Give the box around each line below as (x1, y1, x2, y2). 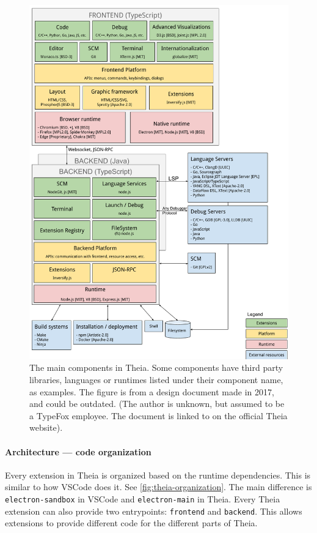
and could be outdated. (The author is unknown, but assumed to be (29, 397, 285, 410)
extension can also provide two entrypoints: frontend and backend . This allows (5, 504, 302, 517)
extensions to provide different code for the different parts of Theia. (5, 516, 258, 529)
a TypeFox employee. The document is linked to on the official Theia (29, 409, 288, 422)
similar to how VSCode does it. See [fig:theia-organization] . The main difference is (5, 480, 312, 493)
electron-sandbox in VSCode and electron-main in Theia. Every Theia (5, 493, 280, 505)
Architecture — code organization (5, 445, 151, 458)
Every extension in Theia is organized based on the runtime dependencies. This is (5, 468, 311, 481)
